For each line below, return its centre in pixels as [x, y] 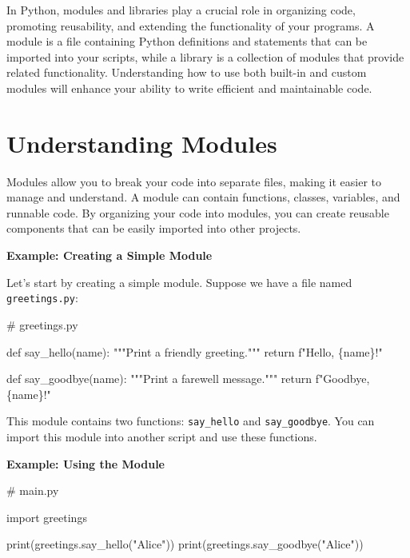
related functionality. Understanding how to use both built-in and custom [187, 72]
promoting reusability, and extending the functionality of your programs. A [191, 25]
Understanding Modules [142, 143]
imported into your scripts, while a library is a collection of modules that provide [205, 56]
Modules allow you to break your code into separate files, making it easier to [194, 181]
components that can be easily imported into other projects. [154, 228]
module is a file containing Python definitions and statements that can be [187, 41]
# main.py [33, 490]
